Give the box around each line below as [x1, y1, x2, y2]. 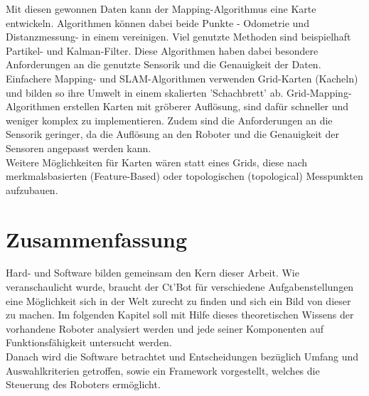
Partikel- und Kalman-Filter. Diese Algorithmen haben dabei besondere [6, 43, 319, 58]
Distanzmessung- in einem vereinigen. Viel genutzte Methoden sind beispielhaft [6, 29, 351, 44]
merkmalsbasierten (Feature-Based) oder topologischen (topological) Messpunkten [6, 168, 363, 183]
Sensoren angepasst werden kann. [6, 140, 151, 155]
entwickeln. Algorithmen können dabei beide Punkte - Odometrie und [6, 15, 309, 30]
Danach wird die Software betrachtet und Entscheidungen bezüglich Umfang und [6, 349, 359, 363]
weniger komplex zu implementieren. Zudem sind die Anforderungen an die [6, 112, 333, 127]
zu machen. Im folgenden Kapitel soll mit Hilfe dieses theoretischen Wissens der [6, 307, 354, 322]
